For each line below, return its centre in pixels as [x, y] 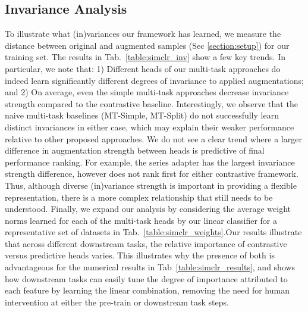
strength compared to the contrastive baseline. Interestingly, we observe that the [151, 103]
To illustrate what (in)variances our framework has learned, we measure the [143, 34]
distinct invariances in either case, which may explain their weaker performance [150, 127]
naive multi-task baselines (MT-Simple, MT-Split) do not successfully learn [142, 115]
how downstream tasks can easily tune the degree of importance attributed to [146, 278]
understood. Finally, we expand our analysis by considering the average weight [148, 209]
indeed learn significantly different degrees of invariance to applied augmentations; [154, 80]
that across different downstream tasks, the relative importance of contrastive [146, 243]
